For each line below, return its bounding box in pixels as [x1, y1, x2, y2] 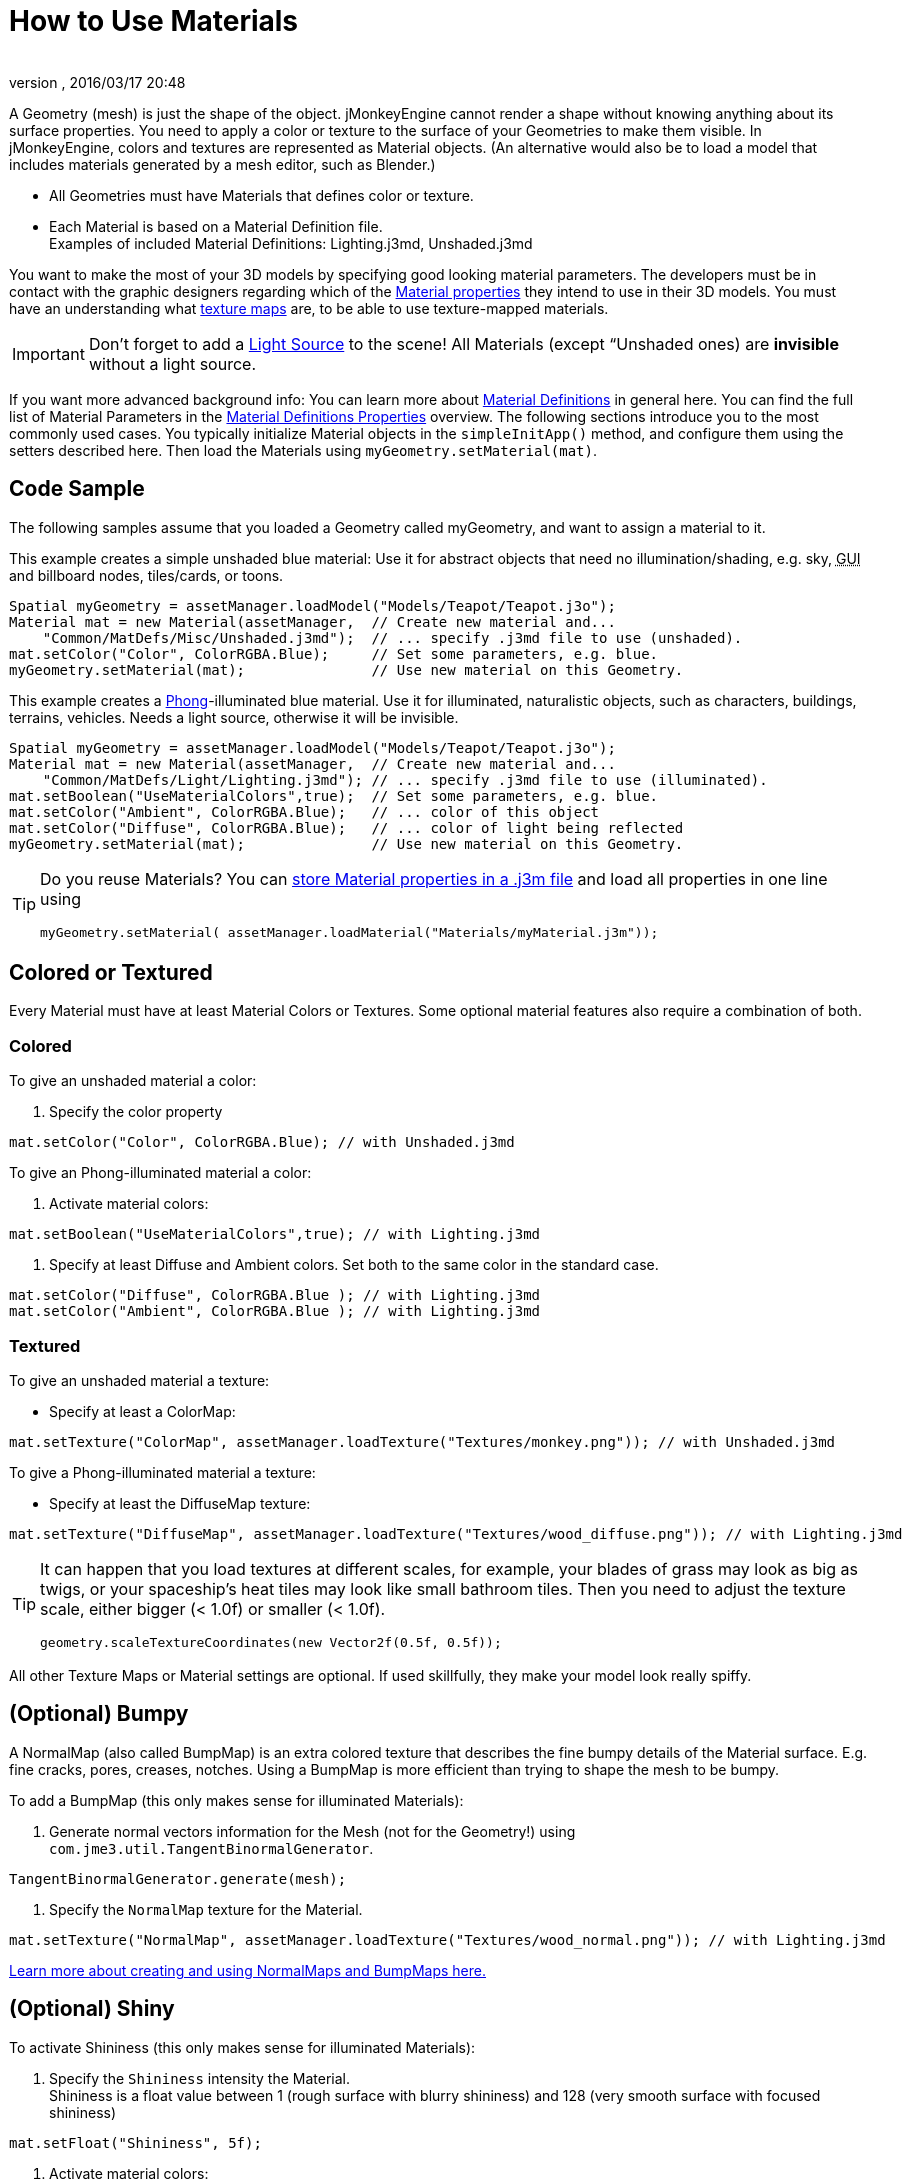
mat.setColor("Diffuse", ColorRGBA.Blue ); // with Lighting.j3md [9, 1287, 541, 1304]
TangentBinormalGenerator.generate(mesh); [9, 1870, 347, 1887]
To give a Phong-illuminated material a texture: [9, 1463, 316, 1481]
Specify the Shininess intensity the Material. [49, 2069, 350, 2087]
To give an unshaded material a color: [9, 1072, 257, 1090]
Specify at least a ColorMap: [49, 1402, 236, 1420]
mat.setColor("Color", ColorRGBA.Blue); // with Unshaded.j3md [9, 1134, 515, 1151]
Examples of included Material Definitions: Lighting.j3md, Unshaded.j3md [49, 234, 533, 252]
